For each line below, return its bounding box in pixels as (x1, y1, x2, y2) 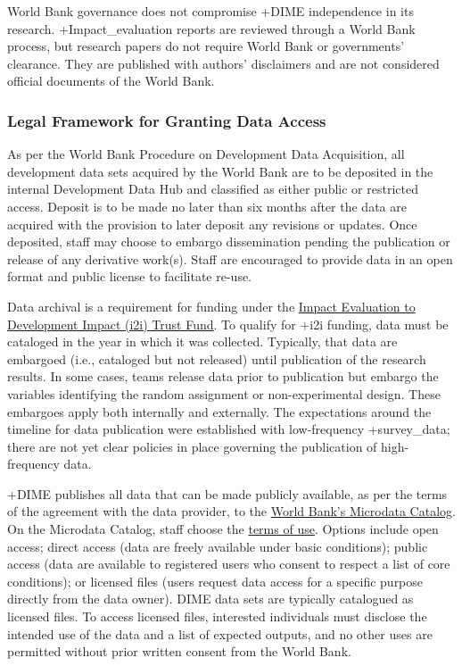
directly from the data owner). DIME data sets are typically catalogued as (7, 589, 414, 608)
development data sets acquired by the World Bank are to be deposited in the (7, 162, 433, 180)
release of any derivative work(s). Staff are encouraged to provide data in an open (7, 249, 453, 268)
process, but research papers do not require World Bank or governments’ (7, 37, 405, 55)
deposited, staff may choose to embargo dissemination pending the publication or (7, 232, 450, 251)
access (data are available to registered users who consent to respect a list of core (7, 554, 450, 573)
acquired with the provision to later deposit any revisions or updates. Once (7, 214, 417, 233)
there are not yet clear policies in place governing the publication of (7, 437, 377, 455)
